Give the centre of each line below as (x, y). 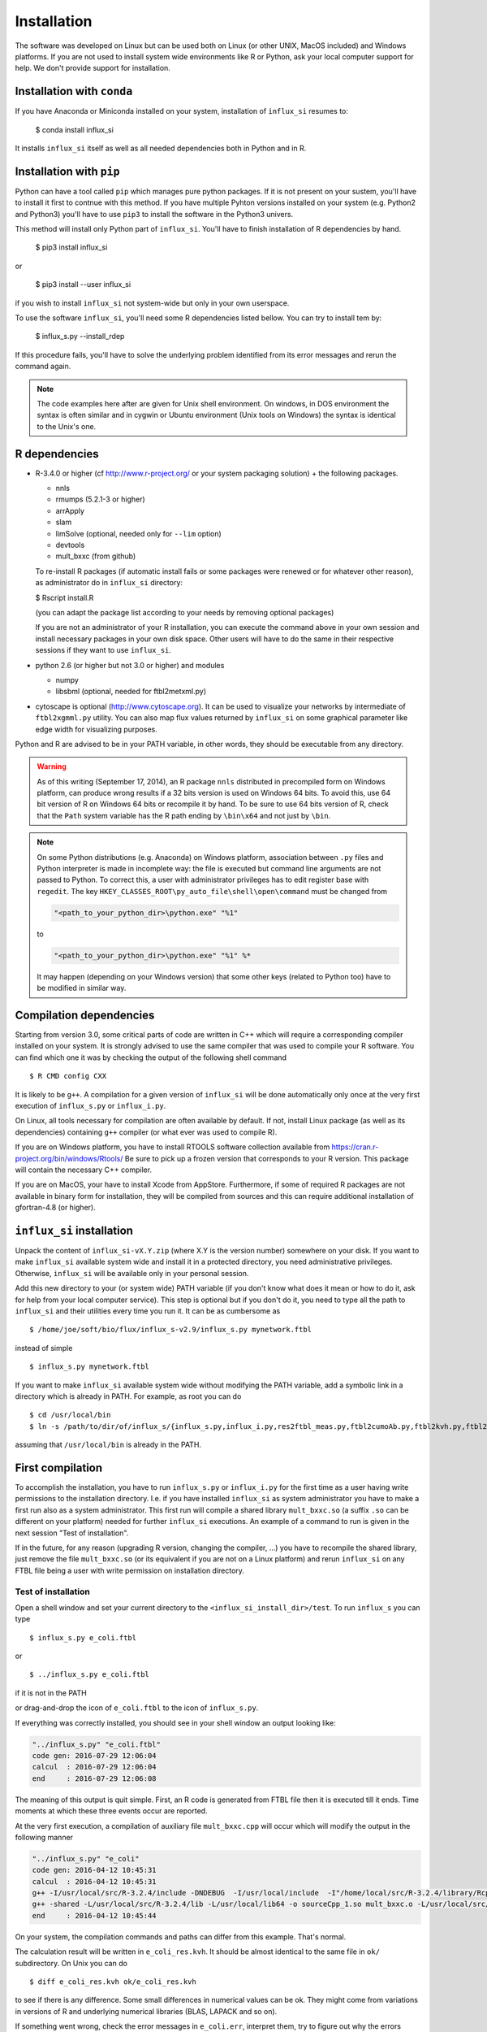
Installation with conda (74, 91)
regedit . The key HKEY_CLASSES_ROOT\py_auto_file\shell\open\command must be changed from (212, 891)
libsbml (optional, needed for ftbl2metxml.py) (131, 692)
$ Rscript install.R (65, 597)
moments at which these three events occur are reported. (111, 1811)
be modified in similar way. (82, 988)
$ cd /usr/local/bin (70, 1415)
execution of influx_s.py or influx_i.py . (91, 1105)
